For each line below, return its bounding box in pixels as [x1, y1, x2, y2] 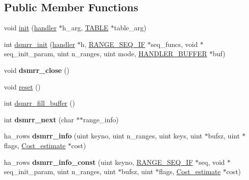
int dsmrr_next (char [4, 114, 74, 124]
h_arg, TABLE [62, 22, 109, 33]
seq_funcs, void [150, 39, 198, 49]
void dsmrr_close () [4, 65, 70, 75]
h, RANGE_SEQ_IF [80, 39, 146, 49]
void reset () [4, 81, 41, 91]
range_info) [83, 114, 119, 124]
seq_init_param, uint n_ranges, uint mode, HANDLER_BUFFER [4, 48, 207, 59]
